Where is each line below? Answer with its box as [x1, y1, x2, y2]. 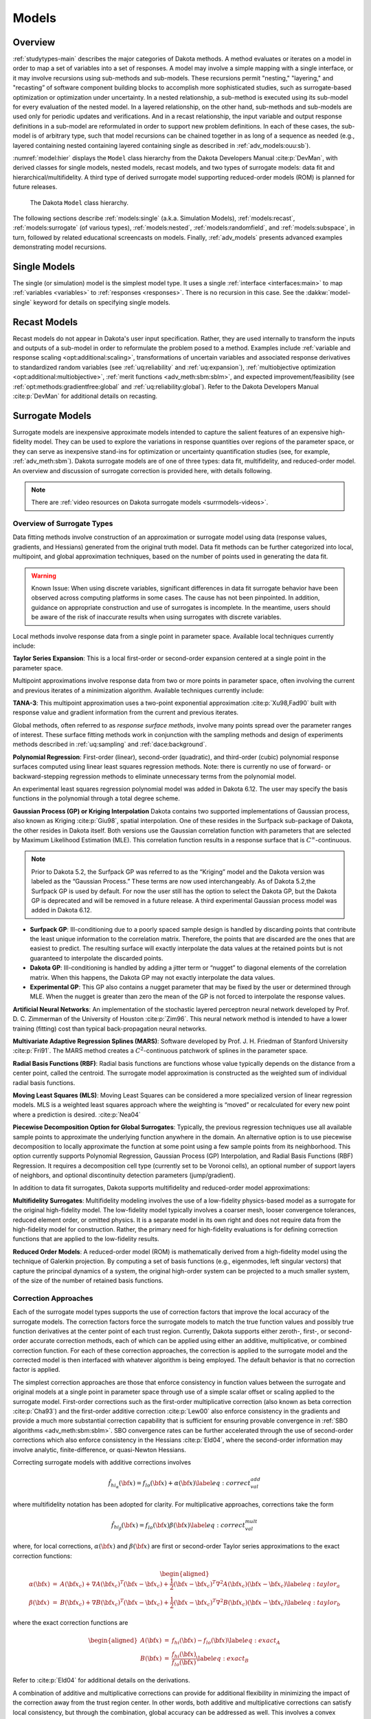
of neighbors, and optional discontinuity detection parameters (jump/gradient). [12, 1171, 236, 1179]
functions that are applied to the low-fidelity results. [12, 1235, 159, 1243]
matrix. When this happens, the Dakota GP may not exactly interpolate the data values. [30, 973, 276, 981]
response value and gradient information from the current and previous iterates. [12, 708, 239, 716]
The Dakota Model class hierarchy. [30, 198, 129, 206]
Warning [31, 571, 56, 580]
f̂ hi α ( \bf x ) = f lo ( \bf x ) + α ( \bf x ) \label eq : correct [108, 1479, 251, 1489]
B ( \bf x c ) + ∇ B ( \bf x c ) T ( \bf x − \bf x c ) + [59, 1597, 169, 1608]
